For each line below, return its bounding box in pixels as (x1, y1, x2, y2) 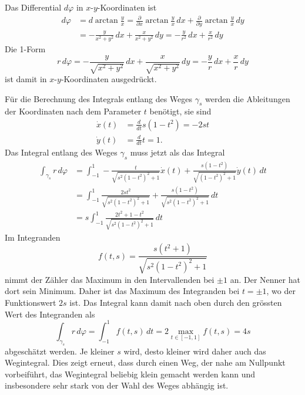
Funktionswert (5, 296, 56, 309)
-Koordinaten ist (97, 1, 157, 13)
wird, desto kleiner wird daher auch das (123, 345, 266, 357)
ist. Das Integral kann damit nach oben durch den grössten (69, 296, 282, 309)
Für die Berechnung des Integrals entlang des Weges (5, 92, 192, 104)
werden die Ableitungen (205, 92, 290, 104)
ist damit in (5, 72, 47, 85)
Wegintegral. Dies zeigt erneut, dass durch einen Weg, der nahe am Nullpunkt (5, 356, 286, 369)
